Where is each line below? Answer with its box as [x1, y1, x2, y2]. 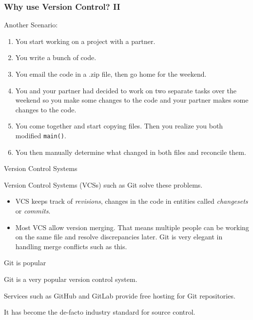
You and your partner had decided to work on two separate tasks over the [15, 85, 236, 95]
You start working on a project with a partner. [15, 36, 156, 46]
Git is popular [4, 257, 46, 268]
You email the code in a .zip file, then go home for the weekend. [15, 69, 207, 79]
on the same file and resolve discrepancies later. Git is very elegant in [15, 232, 223, 242]
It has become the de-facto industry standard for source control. [4, 307, 195, 317]
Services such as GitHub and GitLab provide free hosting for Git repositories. [4, 290, 235, 300]
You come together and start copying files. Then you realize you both [15, 121, 223, 131]
